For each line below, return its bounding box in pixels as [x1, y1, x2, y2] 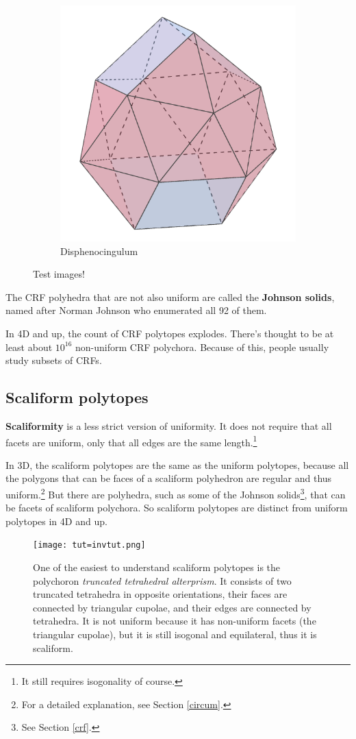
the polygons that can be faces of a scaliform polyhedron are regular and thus [5, 471, 332, 485]
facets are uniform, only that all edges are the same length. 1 [5, 433, 257, 449]
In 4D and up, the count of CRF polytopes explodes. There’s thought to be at [5, 326, 334, 340]
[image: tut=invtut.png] [33, 540, 146, 550]
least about [5, 339, 53, 354]
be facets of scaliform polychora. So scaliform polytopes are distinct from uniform [5, 500, 348, 515]
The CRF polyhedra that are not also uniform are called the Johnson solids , [5, 289, 335, 304]
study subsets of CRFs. [5, 353, 102, 367]
